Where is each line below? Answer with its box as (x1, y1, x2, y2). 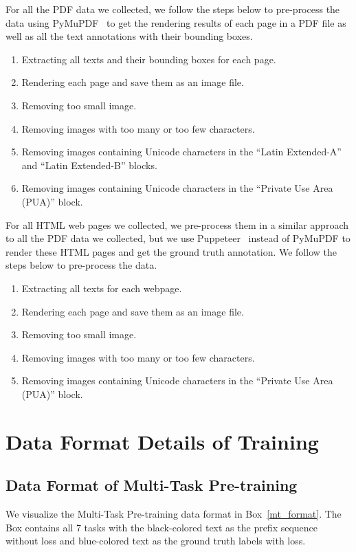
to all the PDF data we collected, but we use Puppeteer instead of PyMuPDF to (5, 231, 351, 245)
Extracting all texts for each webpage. (21, 280, 182, 295)
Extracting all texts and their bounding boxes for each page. (21, 52, 276, 66)
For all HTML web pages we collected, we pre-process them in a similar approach (5, 217, 348, 232)
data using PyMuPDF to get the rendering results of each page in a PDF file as (5, 15, 346, 30)
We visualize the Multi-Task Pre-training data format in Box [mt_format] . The (5, 507, 342, 521)
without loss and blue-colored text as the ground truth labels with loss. (5, 533, 306, 548)
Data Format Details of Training (5, 427, 319, 455)
